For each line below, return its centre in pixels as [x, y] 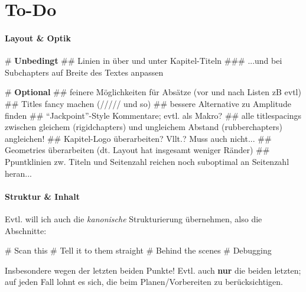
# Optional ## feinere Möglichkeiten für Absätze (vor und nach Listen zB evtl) [153, 92]
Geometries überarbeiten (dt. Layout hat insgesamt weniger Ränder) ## [137, 150]
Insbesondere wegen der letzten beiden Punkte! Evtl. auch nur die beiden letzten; [153, 270]
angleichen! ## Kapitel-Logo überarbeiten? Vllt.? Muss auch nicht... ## [138, 138]
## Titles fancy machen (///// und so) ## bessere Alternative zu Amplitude [148, 103]
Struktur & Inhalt [42, 196]
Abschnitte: [26, 230]
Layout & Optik [38, 38]
